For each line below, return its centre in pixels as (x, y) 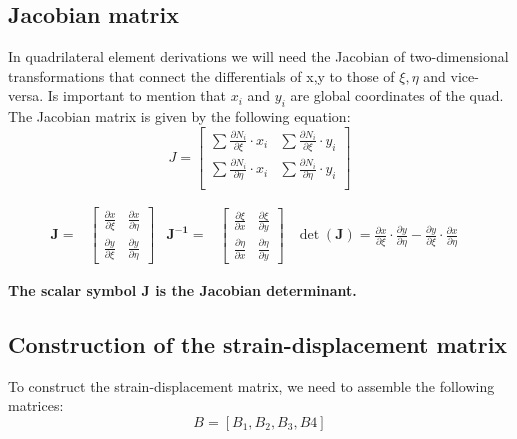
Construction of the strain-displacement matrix (258, 343)
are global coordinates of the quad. (397, 95)
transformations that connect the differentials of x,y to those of (201, 75)
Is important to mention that (137, 95)
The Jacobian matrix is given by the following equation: (179, 116)
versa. (26, 95)
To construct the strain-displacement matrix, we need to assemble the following (251, 385)
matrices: (36, 405)
